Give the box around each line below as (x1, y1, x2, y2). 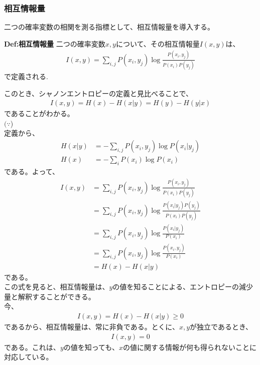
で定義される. (4, 71, 48, 82)
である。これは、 (4, 341, 60, 352)
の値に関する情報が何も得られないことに (122, 341, 256, 352)
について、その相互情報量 (115, 38, 200, 49)
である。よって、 (4, 166, 60, 176)
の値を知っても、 (63, 341, 119, 352)
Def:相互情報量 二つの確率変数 (4, 38, 105, 49)
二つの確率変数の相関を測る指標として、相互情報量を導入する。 (4, 22, 214, 32)
